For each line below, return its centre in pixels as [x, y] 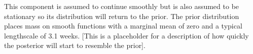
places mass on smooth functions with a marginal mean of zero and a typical [123, 26]
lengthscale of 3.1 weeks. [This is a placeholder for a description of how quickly [126, 35]
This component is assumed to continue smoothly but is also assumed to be [122, 6]
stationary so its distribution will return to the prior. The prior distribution [122, 16]
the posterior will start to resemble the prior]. [75, 45]
